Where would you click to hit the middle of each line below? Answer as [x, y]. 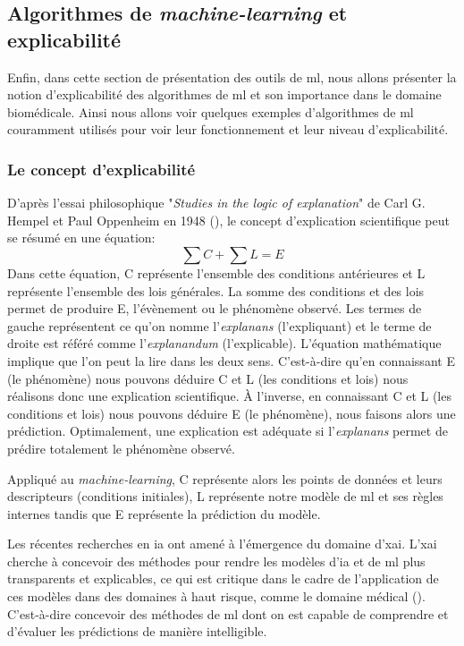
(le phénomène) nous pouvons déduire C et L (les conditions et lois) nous [208, 378]
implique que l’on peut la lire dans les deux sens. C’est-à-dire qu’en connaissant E [231, 360]
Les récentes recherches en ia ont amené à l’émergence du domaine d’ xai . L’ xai [222, 544]
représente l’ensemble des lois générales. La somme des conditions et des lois [216, 290]
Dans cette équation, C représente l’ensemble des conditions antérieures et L [216, 272]
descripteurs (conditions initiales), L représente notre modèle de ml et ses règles [225, 496]
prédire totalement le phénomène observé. [121, 448]
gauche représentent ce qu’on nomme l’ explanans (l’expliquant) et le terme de [219, 325]
